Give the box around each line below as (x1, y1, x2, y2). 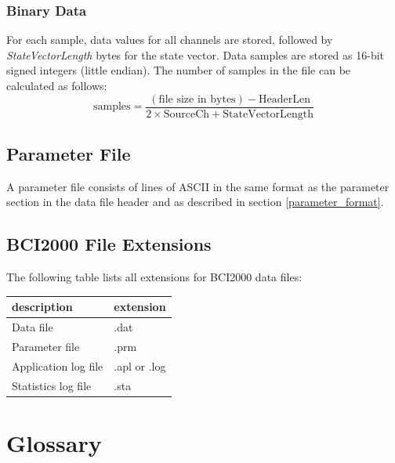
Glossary (6, 427, 102, 458)
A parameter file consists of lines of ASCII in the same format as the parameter (6, 178, 390, 194)
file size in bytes (158, 93, 236, 105)
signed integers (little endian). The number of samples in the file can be (6, 62, 351, 78)
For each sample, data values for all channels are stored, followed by (6, 31, 333, 48)
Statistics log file (12, 377, 92, 393)
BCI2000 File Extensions (6, 232, 212, 256)
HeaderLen (258, 93, 310, 105)
